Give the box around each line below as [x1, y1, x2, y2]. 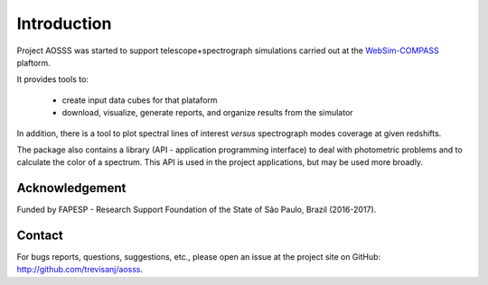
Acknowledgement [16, 180, 127, 196]
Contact [16, 228, 63, 243]
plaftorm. [16, 57, 52, 68]
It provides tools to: [16, 74, 89, 85]
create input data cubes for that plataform [61, 95, 218, 106]
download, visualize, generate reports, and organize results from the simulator [61, 107, 353, 118]
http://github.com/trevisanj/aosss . [16, 264, 144, 275]
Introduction [16, 14, 112, 33]
